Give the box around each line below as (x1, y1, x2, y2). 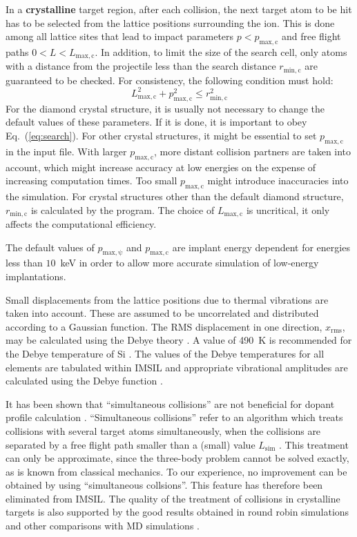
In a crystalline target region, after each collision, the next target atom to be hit (6, 2, 352, 16)
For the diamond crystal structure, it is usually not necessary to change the (6, 101, 325, 115)
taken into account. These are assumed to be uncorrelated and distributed (6, 306, 319, 320)
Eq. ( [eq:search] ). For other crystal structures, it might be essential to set (6, 128, 317, 142)
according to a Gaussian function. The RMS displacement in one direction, (6, 319, 322, 333)
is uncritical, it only (246, 202, 330, 217)
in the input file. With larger (6, 144, 127, 158)
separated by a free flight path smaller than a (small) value (6, 437, 255, 451)
